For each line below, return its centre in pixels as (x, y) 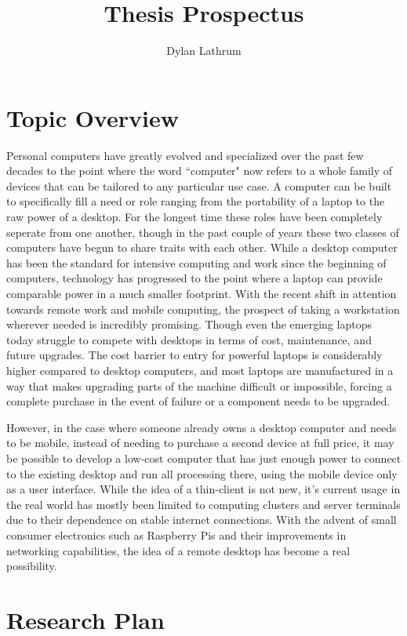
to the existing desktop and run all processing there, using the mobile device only (202, 473)
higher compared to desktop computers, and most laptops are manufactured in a (200, 370)
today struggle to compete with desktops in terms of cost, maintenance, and (189, 339)
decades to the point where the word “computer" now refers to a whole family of (200, 171)
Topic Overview (93, 117)
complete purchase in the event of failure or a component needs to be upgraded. (198, 401)
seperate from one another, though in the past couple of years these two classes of (203, 232)
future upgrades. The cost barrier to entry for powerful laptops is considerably (194, 355)
